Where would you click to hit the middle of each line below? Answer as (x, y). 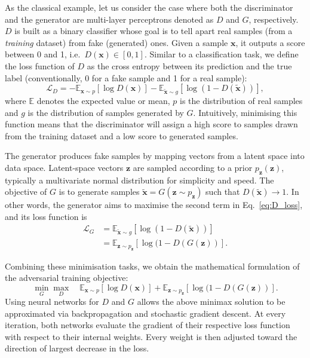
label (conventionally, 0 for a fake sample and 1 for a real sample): (126, 77)
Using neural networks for (52, 302)
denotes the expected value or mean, (103, 100)
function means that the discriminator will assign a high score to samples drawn (151, 124)
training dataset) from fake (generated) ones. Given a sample (116, 42)
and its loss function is (46, 216)
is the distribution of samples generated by (106, 112)
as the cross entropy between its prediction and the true (189, 65)
